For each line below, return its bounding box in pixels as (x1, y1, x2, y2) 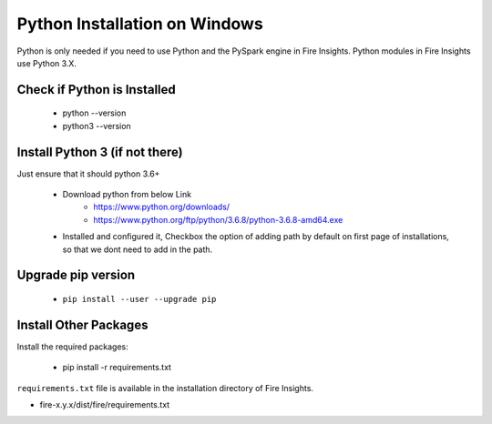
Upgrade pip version (16, 268, 136, 283)
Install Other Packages (16, 317, 149, 332)
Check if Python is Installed (16, 82, 177, 97)
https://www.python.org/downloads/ (93, 201, 231, 213)
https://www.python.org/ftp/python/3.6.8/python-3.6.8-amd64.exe (93, 214, 343, 225)
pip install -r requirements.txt (62, 362, 172, 373)
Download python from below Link (62, 189, 191, 200)
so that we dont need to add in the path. (62, 244, 213, 255)
